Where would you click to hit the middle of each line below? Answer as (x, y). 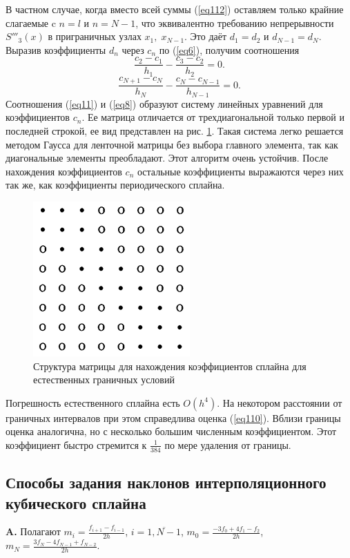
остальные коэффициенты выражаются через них (240, 171)
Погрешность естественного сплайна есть (93, 402)
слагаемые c (31, 22)
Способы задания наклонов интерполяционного (166, 482)
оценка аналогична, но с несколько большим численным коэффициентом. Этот (171, 431)
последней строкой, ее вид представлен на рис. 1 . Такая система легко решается (175, 131)
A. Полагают (33, 531)
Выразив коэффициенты (56, 49)
